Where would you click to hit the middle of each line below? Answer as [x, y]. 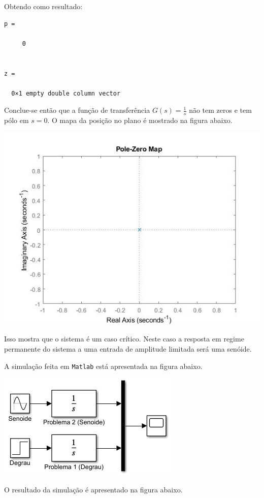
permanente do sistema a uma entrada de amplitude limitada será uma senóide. [128, 348]
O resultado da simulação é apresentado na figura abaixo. [93, 489]
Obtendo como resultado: [43, 6]
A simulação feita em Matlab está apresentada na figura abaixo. [103, 366]
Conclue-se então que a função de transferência [77, 110]
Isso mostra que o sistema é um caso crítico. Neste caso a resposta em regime [124, 339]
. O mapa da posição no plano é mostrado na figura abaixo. [140, 120]
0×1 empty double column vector [66, 93]
